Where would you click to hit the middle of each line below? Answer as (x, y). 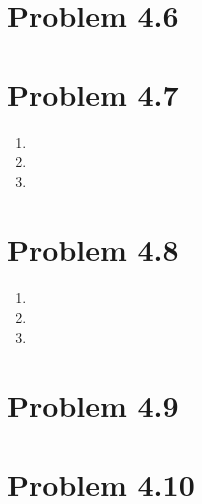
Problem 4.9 (93, 405)
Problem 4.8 (93, 249)
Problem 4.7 (93, 93)
